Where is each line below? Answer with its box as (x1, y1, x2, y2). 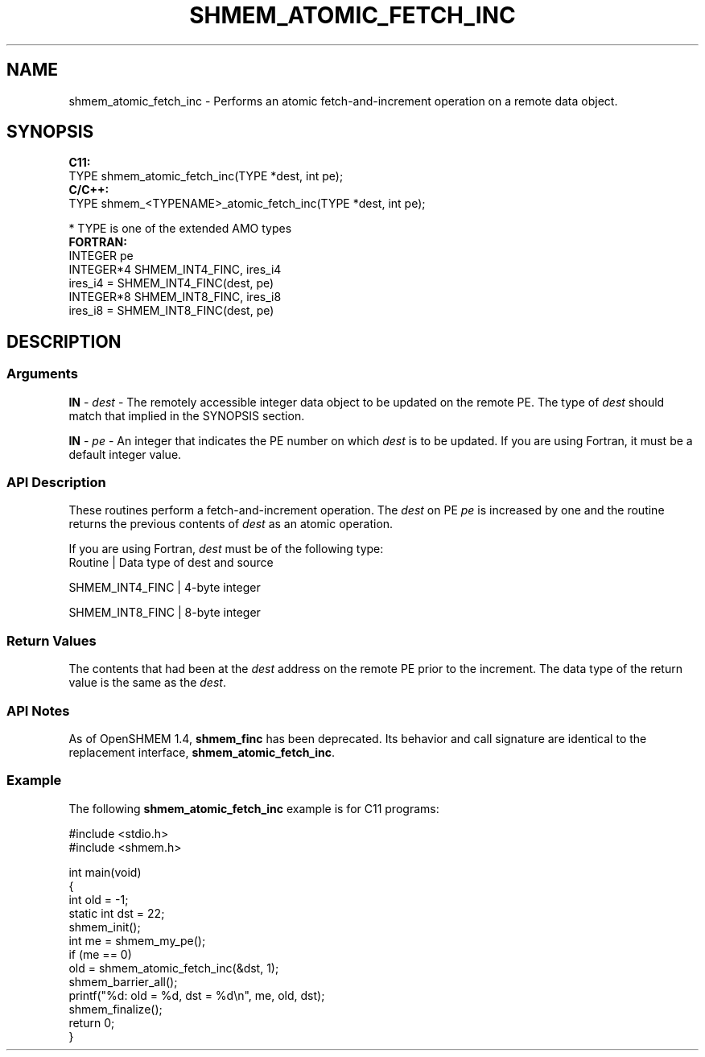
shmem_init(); (68, 919, 141, 934)
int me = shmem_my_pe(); (68, 933, 206, 948)
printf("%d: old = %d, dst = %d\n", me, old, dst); (68, 988, 325, 1002)
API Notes (6, 702, 70, 719)
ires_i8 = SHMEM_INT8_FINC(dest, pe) (68, 303, 274, 318)
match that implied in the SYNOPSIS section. (68, 408, 305, 423)
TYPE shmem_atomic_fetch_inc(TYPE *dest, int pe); (68, 169, 344, 184)
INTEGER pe (68, 249, 134, 263)
